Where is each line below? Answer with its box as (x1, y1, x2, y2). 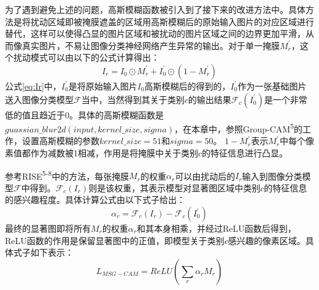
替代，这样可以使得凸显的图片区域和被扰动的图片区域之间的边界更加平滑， (5, 27, 306, 40)
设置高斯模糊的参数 (21, 134, 99, 147)
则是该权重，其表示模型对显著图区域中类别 (88, 181, 261, 194)
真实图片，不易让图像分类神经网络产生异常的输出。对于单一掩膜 (21, 39, 280, 52)
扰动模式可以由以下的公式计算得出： (13, 51, 159, 64)
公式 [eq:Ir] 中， (5, 79, 61, 92)
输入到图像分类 (242, 169, 302, 182)
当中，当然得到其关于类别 (81, 93, 185, 105)
